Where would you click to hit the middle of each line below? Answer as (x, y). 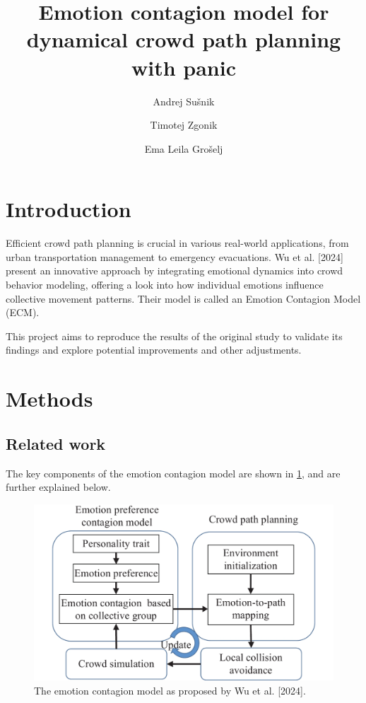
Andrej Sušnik (184, 101)
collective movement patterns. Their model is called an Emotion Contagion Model (183, 298)
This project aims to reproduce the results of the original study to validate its (174, 336)
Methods (49, 399)
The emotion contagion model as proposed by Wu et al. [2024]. (170, 690)
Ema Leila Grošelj (184, 148)
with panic (183, 67)
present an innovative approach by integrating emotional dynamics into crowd (175, 271)
